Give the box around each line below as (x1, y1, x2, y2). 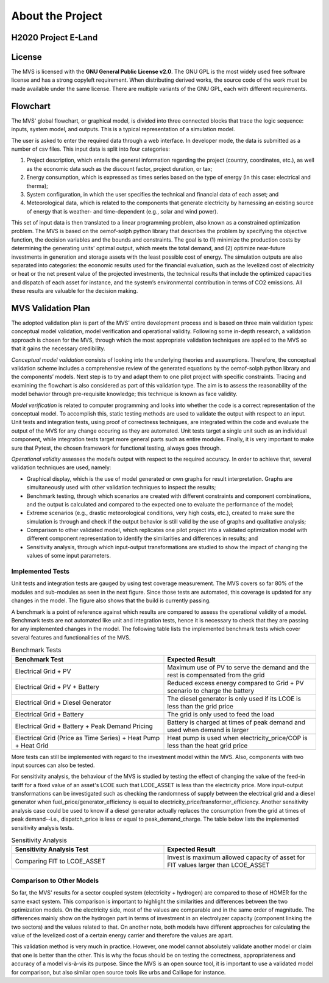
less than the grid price (167, 702, 234, 710)
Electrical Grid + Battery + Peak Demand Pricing (15, 722, 154, 730)
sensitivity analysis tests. (11, 824, 74, 831)
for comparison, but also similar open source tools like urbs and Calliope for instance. (11, 968, 226, 976)
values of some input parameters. (26, 552, 111, 560)
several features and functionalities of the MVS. (11, 633, 131, 641)
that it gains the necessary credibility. (11, 345, 106, 352)
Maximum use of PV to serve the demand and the (167, 663, 310, 671)
